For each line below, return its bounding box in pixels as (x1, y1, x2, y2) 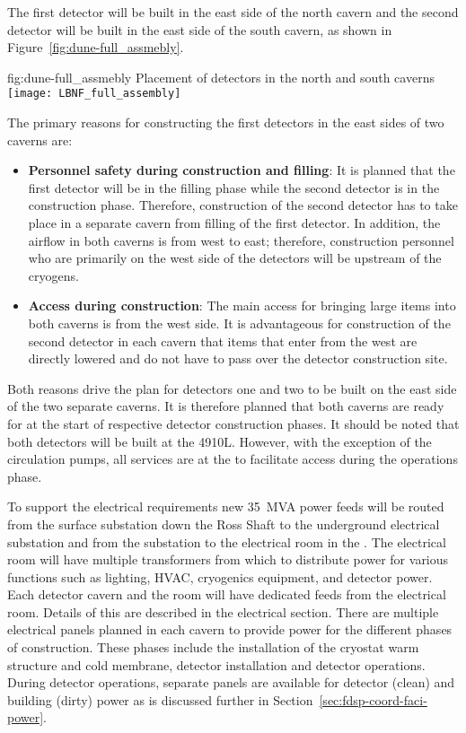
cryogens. (28, 266, 79, 284)
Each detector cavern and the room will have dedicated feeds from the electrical (7, 585, 446, 604)
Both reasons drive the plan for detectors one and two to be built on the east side (7, 379, 457, 397)
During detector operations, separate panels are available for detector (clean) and (7, 673, 455, 692)
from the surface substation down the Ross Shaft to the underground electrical (7, 514, 440, 533)
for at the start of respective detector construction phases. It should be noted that (7, 414, 460, 432)
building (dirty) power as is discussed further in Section (7, 690, 313, 709)
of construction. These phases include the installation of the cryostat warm (7, 638, 419, 657)
